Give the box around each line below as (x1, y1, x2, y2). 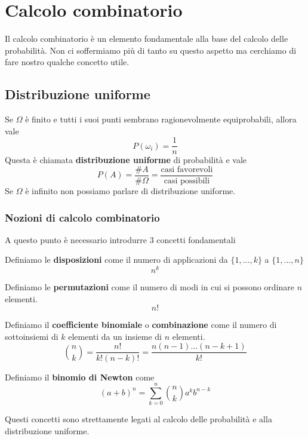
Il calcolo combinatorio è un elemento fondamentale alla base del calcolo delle (5, 32, 288, 45)
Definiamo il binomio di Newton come (5, 370, 155, 383)
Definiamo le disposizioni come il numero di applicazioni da (5, 253, 228, 266)
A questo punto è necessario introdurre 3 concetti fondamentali (5, 233, 236, 245)
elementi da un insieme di (68, 330, 162, 342)
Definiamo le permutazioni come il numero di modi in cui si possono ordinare (5, 281, 295, 293)
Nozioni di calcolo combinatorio (5, 210, 160, 225)
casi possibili (164, 177, 210, 186)
